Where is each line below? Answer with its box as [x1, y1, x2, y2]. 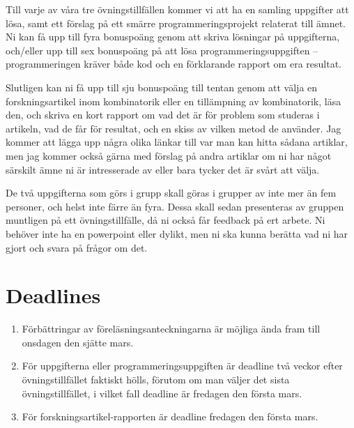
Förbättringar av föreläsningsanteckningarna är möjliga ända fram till [22, 321, 321, 336]
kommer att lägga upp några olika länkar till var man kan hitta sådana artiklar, [6, 135, 348, 149]
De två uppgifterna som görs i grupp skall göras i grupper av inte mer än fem [6, 185, 337, 200]
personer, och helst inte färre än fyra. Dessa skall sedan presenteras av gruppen [6, 199, 344, 213]
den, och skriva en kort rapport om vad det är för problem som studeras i [6, 107, 320, 122]
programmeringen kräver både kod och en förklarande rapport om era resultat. [6, 56, 341, 71]
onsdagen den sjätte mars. [22, 335, 134, 349]
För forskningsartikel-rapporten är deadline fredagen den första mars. [22, 409, 318, 424]
